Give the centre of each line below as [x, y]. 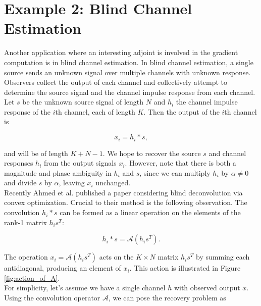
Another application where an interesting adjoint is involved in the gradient [121, 52]
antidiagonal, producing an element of [63, 268]
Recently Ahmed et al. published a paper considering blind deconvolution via [123, 192]
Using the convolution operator [52, 298]
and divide [20, 183]
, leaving [72, 183]
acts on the [116, 257]
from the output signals [80, 163]
